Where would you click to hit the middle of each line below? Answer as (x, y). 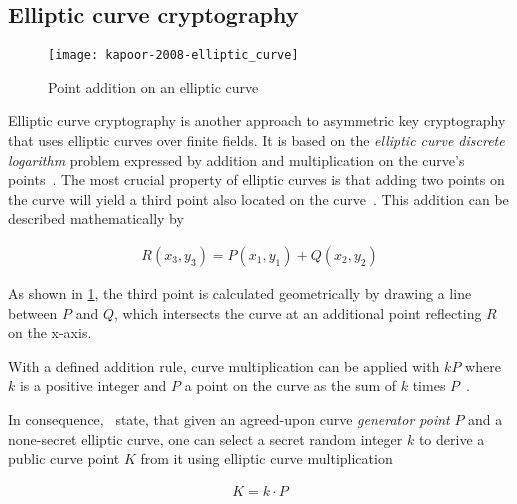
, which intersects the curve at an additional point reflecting (298, 312)
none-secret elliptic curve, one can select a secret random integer (205, 438)
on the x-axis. (50, 332)
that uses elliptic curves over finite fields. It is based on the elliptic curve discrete (256, 140)
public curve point (64, 458)
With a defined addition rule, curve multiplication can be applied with (224, 365)
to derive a (451, 438)
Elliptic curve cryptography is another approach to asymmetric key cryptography (257, 120)
